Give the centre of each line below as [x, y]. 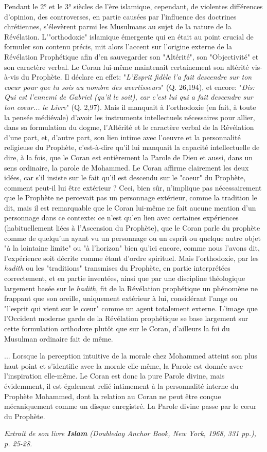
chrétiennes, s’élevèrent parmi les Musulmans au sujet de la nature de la [118, 26]
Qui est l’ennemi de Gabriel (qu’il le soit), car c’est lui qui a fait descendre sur [129, 97]
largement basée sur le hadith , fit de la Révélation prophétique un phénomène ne [131, 288]
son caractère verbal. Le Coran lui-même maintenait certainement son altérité [127, 67]
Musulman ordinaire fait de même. [59, 338]
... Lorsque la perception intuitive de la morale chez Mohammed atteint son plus [131, 356]
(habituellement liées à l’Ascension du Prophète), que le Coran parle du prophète [132, 228]
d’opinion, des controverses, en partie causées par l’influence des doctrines [120, 16]
